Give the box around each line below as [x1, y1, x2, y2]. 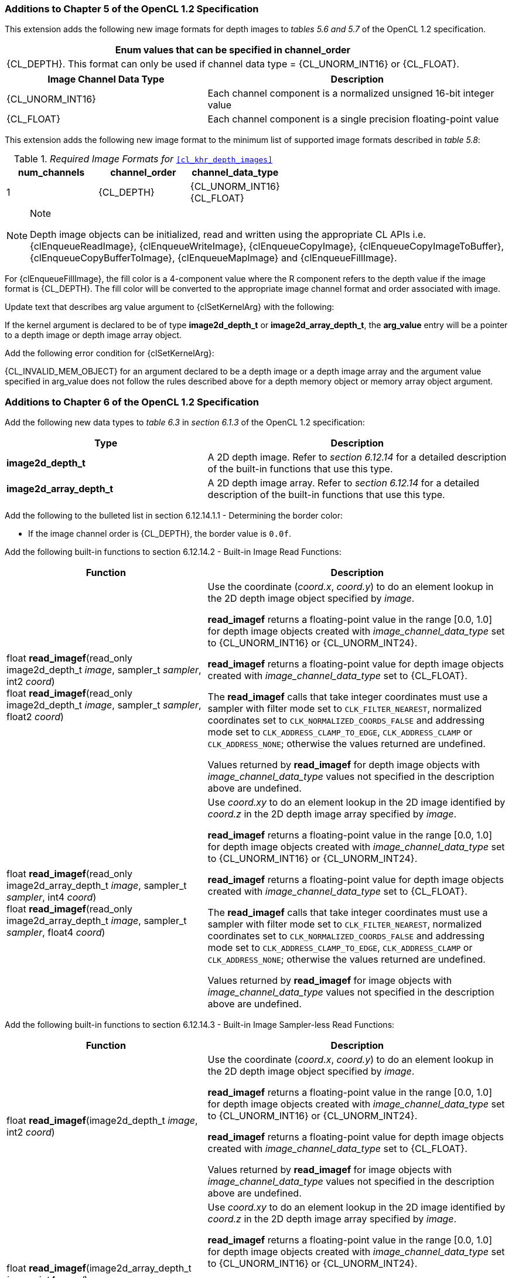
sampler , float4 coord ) [6, 926, 105, 939]
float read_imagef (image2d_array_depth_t [6, 1262, 192, 1274]
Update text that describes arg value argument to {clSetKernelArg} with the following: [5, 302, 334, 312]
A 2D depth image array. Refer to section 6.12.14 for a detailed [207, 477, 480, 489]
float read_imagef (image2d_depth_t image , [6, 1115, 198, 1127]
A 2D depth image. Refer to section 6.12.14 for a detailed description [207, 451, 507, 464]
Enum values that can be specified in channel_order [115, 44, 351, 56]
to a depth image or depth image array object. [5, 330, 182, 340]
